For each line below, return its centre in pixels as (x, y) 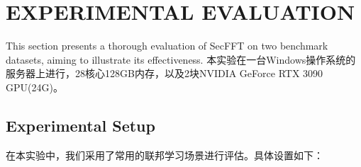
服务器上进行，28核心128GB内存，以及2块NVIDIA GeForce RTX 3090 (165, 73)
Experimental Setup (80, 125)
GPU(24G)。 (34, 87)
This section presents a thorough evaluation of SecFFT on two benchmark (167, 46)
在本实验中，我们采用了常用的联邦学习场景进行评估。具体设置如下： (165, 155)
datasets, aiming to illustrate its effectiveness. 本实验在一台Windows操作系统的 (181, 59)
